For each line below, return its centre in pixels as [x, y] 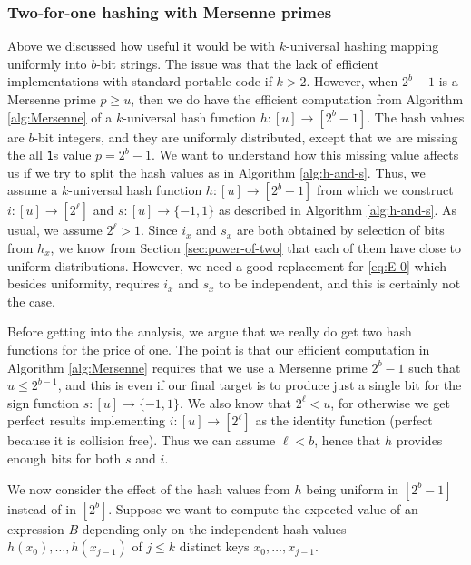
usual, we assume [55, 230]
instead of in [42, 508]
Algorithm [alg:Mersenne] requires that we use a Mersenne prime [187, 367]
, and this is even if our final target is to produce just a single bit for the [260, 385]
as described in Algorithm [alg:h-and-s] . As [338, 210]
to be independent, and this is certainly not [340, 283]
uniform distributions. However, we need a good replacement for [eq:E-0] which [227, 265]
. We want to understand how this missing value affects [305, 155]
